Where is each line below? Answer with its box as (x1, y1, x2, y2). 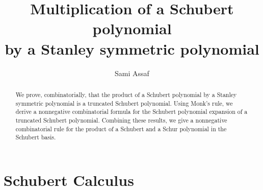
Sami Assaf (115, 67, 149, 78)
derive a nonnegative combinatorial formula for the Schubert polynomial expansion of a (15, 107, 248, 116)
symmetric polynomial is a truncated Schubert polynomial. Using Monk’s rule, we (15, 99, 233, 107)
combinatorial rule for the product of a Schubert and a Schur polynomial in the (15, 124, 227, 133)
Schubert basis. (15, 133, 56, 141)
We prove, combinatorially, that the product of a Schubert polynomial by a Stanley (15, 90, 237, 99)
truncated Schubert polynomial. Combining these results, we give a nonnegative (15, 115, 227, 124)
